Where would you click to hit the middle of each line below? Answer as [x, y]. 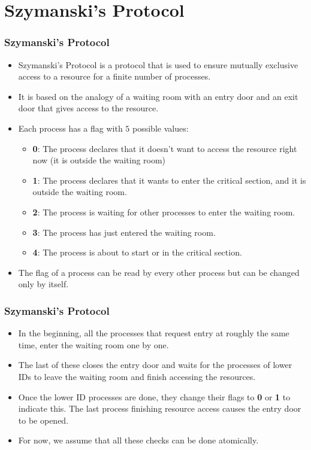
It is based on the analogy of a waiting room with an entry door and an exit [158, 96]
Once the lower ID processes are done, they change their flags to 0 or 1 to [154, 396]
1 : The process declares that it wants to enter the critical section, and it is [169, 180]
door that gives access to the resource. [88, 108]
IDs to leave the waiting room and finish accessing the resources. [137, 376]
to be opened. [43, 420]
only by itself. [43, 284]
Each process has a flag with [70, 128]
